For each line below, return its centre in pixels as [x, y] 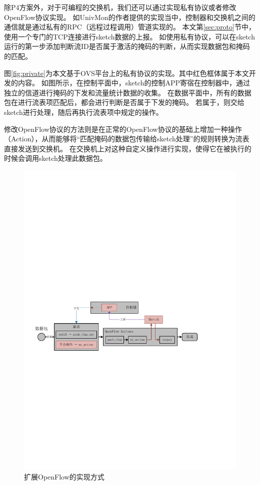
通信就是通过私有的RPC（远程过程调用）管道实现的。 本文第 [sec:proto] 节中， [130, 27]
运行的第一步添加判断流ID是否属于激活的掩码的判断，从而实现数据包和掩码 [127, 46]
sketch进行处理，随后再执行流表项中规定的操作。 [83, 112]
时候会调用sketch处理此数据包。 [55, 158]
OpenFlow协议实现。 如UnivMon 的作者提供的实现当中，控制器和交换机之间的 [130, 17]
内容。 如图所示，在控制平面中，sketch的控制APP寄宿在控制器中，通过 [134, 83]
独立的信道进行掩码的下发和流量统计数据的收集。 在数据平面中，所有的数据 [128, 92]
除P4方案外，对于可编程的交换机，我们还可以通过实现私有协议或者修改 [120, 7]
